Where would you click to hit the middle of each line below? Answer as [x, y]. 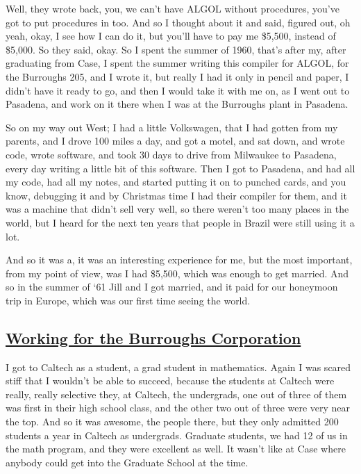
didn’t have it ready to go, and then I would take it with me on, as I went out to [178, 90]
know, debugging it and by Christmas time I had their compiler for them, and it [176, 195]
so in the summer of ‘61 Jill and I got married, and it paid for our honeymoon [172, 287]
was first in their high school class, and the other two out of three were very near [178, 408]
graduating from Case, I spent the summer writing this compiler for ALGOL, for [177, 63]
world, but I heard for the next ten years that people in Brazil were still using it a [180, 222]
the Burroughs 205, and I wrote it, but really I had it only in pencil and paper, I [177, 76]
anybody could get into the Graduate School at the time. [127, 462]
